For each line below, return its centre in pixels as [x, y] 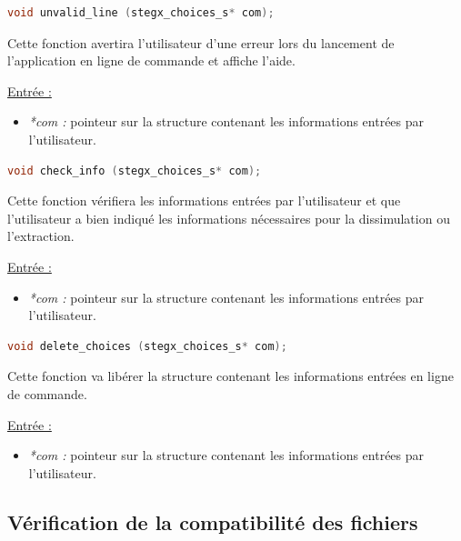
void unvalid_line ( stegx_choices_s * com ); [141, 13]
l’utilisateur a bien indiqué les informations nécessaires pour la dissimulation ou [229, 218]
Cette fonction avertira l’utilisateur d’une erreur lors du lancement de [201, 42]
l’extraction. [41, 236]
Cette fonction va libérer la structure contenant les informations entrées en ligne [230, 376]
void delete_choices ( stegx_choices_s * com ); [147, 346]
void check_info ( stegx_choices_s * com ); [135, 170]
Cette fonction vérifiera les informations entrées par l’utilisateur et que [204, 200]
